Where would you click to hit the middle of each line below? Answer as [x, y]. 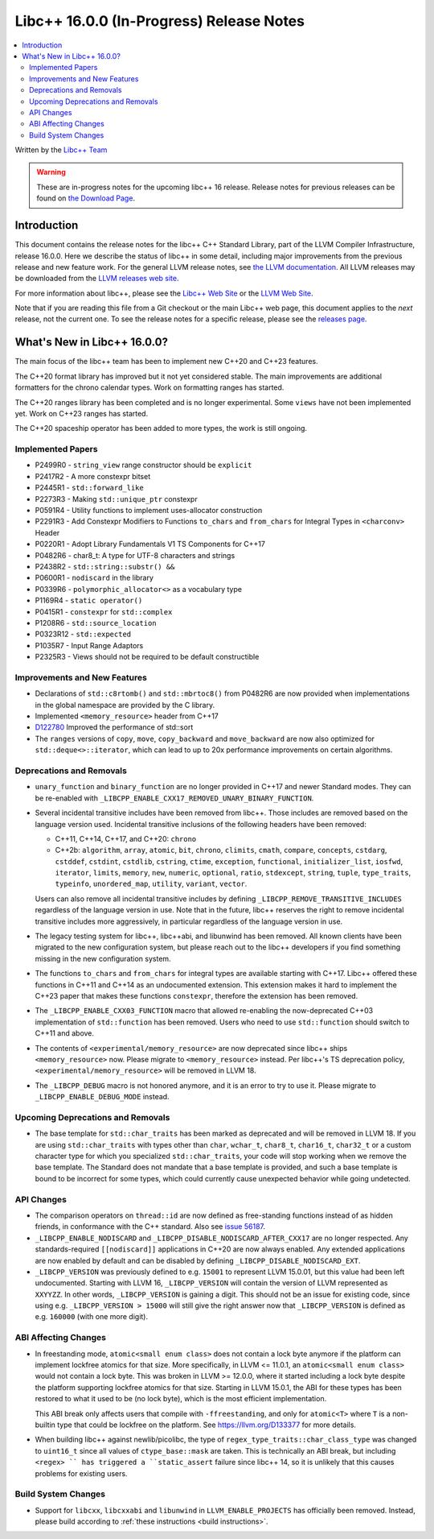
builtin [45, 1425]
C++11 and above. [65, 1033]
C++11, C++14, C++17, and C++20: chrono [126, 838]
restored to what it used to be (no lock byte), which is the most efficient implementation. [181, 1399]
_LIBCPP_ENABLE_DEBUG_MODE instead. [102, 1097]
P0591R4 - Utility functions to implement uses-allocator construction [149, 511]
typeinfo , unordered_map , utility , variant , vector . [151, 884]
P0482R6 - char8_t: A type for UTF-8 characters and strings [135, 555]
